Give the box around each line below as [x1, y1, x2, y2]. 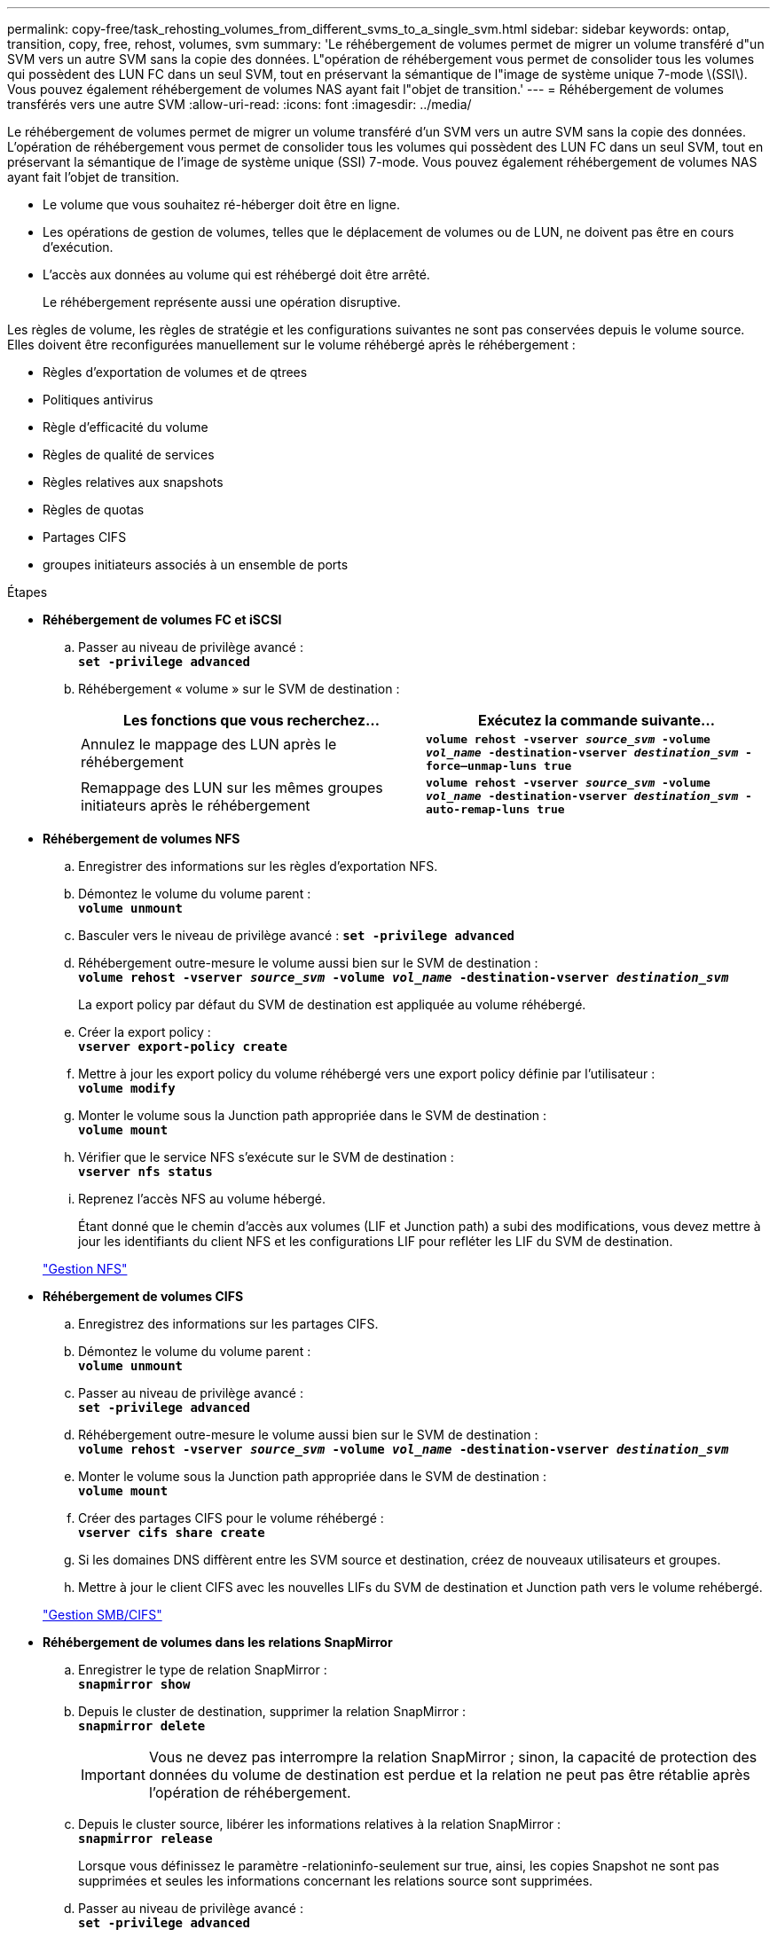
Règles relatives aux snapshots [43, 474, 224, 490]
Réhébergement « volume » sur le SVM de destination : [78, 681, 400, 696]
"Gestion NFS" [43, 1261, 128, 1276]
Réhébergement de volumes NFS [43, 831, 240, 846]
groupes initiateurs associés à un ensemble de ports [43, 557, 349, 572]
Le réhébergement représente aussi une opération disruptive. [43, 294, 401, 310]
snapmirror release [78, 1831, 213, 1846]
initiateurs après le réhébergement [81, 796, 310, 814]
